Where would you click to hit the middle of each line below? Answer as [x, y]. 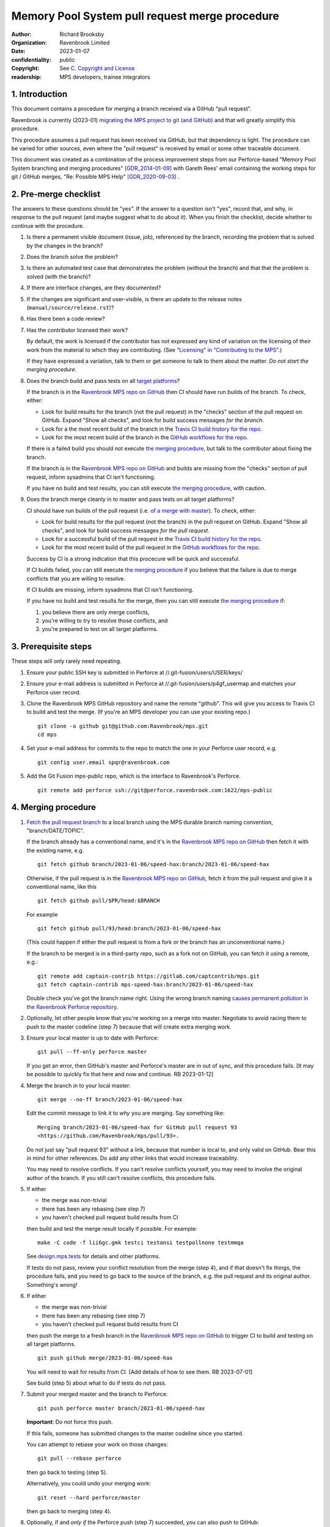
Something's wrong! [52, 1285]
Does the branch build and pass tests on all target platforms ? [103, 381]
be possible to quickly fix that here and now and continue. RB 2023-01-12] [120, 1074]
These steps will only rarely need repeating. [66, 661]
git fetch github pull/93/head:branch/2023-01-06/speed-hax [129, 929]
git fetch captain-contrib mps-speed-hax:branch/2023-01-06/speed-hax [145, 985]
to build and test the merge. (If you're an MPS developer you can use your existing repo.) [138, 712]
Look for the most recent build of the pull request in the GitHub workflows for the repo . [151, 547]
